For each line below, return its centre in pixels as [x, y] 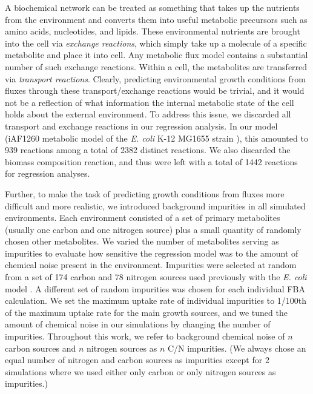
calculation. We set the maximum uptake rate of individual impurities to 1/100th [156, 300]
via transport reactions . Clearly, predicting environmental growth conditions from [155, 78]
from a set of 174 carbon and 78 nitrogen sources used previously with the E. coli [156, 277]
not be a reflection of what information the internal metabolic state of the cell [150, 102]
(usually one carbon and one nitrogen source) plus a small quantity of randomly [153, 229]
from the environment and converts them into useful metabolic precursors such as [156, 19]
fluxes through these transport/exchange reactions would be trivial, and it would [155, 90]
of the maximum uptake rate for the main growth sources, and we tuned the [146, 312]
